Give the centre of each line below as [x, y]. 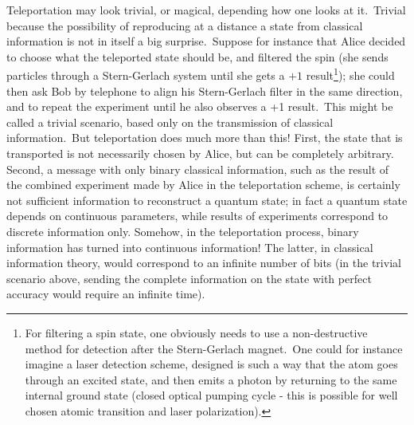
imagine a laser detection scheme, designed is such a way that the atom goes [211, 364]
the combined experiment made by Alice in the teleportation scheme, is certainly [203, 185]
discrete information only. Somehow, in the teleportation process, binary [183, 231]
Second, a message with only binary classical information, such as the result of [198, 169]
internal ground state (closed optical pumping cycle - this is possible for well [211, 395]
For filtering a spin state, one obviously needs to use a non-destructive [196, 332]
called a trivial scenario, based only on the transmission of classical [170, 122]
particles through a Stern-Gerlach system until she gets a [146, 75]
